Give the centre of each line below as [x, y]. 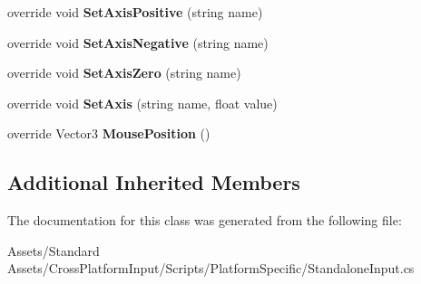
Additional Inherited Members [154, 182]
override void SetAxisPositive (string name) [135, 12]
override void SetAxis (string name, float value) [142, 103]
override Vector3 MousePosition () [109, 133]
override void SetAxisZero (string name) [124, 73]
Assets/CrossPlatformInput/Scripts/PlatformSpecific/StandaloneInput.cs [211, 268]
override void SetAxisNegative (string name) [138, 42]
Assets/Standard [54, 250]
